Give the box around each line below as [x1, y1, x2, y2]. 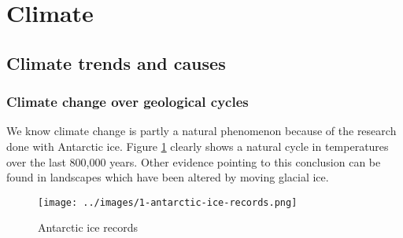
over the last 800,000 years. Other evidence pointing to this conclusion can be [6, 153, 381, 170]
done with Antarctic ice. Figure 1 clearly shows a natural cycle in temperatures [6, 137, 389, 154]
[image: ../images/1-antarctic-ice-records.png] [38, 196, 298, 208]
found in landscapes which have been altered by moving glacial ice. [6, 169, 329, 185]
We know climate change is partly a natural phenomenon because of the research [6, 123, 397, 139]
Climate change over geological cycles [6, 92, 249, 112]
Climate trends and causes [6, 50, 226, 75]
